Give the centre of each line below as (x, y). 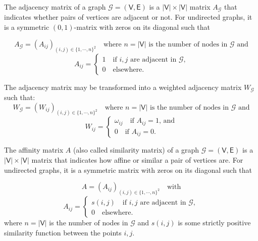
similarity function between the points (63, 232)
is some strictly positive (214, 223)
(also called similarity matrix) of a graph (136, 150)
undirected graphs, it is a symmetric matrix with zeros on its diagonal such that (128, 170)
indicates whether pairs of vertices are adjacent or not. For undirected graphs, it (128, 17)
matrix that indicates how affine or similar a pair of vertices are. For (137, 160)
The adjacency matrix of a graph (55, 7)
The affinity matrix (34, 150)
